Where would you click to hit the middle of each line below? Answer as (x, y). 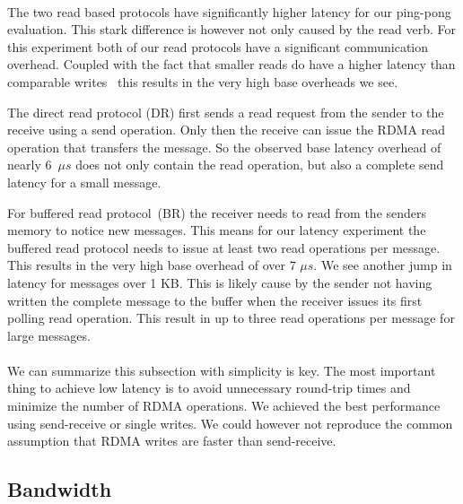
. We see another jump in (383, 265)
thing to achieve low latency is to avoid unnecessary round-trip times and (209, 388)
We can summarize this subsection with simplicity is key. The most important (222, 370)
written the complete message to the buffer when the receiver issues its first (215, 300)
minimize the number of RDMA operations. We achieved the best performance (224, 406)
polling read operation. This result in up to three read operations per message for (231, 318)
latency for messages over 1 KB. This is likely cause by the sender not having (220, 282)
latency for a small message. (84, 182)
